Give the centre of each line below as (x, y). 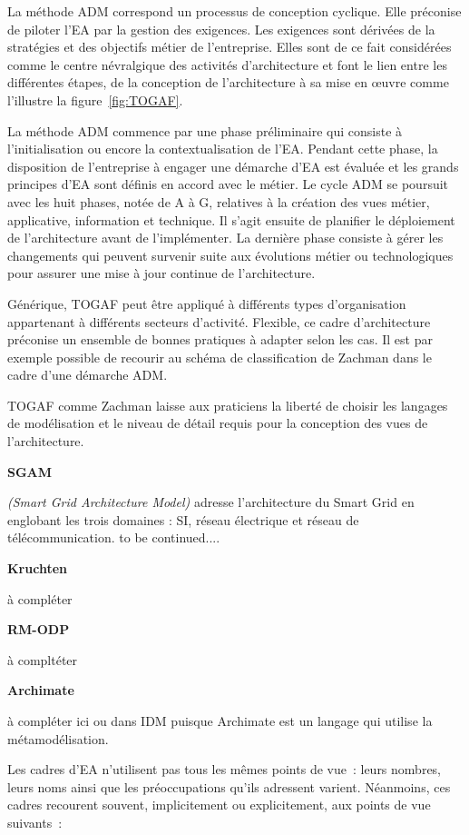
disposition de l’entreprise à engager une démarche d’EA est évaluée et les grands (233, 166)
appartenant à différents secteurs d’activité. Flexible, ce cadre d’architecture (219, 321)
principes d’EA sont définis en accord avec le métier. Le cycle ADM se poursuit (228, 184)
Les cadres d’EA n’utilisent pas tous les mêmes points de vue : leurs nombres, (225, 769)
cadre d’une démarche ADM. (88, 375)
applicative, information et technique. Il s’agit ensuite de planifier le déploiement (231, 219)
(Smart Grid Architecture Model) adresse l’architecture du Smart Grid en (211, 502)
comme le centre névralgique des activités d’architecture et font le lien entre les (227, 64)
